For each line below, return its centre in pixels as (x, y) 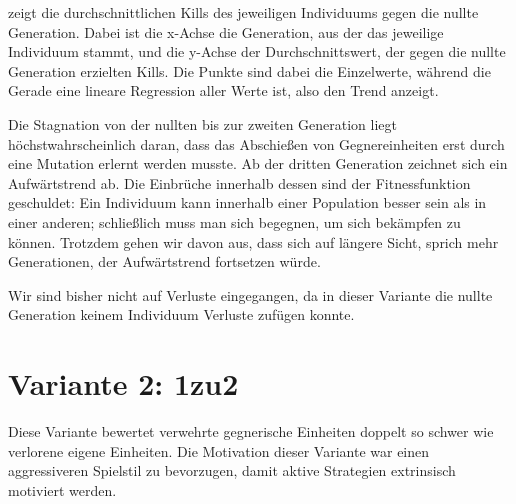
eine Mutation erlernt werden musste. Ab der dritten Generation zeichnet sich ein (258, 163)
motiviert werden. (62, 489)
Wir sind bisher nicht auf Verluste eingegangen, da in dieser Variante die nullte (250, 294)
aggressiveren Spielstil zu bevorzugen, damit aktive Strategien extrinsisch (232, 470)
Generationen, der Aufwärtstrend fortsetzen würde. (164, 261)
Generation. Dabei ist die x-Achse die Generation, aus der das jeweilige (226, 31)
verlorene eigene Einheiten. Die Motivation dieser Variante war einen (219, 450)
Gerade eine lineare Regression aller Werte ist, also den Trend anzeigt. (223, 90)
